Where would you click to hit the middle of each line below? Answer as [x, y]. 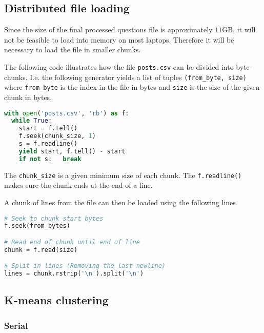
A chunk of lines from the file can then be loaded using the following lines [120, 202]
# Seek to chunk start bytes [54, 218]
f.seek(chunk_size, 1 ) [57, 136]
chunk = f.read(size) [41, 250]
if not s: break [50, 159]
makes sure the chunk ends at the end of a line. [78, 185]
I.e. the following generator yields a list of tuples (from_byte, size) [138, 77]
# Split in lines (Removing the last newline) [85, 266]
